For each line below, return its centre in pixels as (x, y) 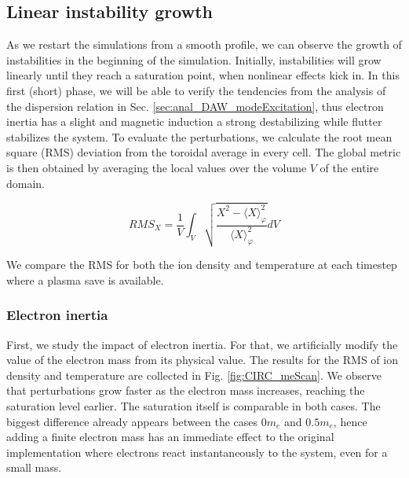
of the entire (349, 167)
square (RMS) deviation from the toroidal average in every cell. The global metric (204, 152)
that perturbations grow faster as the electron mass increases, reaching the (186, 390)
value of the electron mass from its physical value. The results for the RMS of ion (202, 360)
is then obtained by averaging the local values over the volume (157, 167)
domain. (26, 183)
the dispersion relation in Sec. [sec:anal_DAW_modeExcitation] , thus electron (195, 106)
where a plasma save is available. (85, 279)
